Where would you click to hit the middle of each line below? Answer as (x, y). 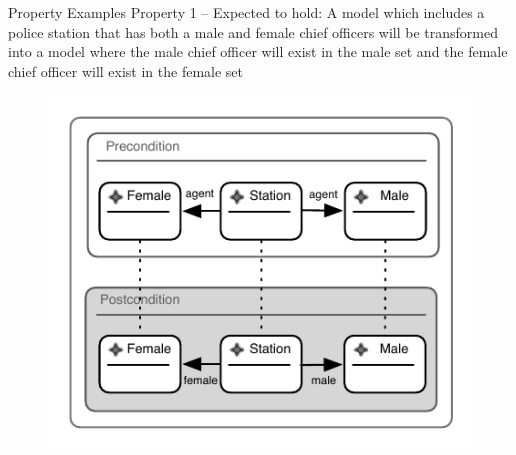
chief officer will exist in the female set (126, 70)
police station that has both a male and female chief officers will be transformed (253, 31)
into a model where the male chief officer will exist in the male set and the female (258, 51)
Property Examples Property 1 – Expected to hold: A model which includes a (246, 12)
